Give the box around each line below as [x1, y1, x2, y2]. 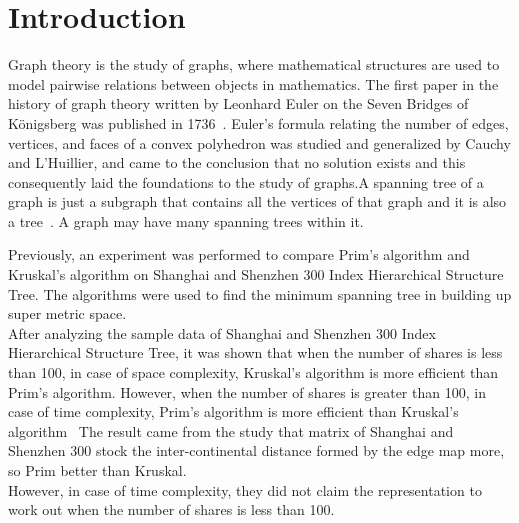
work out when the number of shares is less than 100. [8, 499, 335, 520]
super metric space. [8, 303, 127, 324]
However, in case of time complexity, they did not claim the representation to [8, 479, 482, 500]
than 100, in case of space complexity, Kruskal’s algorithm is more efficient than [8, 362, 499, 383]
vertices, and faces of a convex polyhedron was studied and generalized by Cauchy [8, 132, 511, 153]
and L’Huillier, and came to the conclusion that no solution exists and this [8, 152, 466, 173]
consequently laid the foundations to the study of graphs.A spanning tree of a [8, 171, 484, 192]
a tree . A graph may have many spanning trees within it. [8, 210, 364, 231]
